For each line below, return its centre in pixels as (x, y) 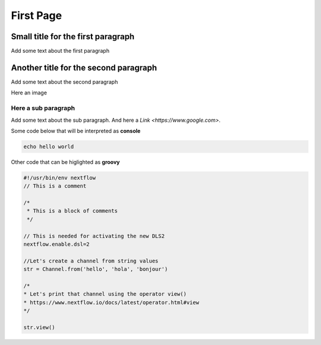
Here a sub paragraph (43, 108)
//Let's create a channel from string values (91, 261)
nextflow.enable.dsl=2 (56, 244)
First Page (37, 15)
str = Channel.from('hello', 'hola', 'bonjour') (96, 269)
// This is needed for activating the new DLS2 (94, 236)
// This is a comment (55, 186)
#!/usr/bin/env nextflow (60, 178)
